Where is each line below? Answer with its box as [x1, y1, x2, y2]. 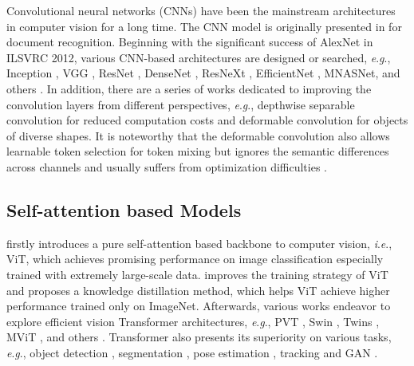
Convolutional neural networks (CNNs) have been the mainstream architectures [6, 2, 396, 18]
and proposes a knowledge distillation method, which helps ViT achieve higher [6, 281, 390, 298]
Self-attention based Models [6, 197, 242, 222]
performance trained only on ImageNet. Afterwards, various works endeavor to [6, 297, 391, 314]
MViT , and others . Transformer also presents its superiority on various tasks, [6, 329, 392, 345]
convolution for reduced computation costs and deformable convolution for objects [6, 112, 408, 128]
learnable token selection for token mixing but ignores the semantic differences [6, 143, 389, 159]
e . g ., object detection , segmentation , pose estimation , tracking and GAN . [6, 344, 378, 360]
